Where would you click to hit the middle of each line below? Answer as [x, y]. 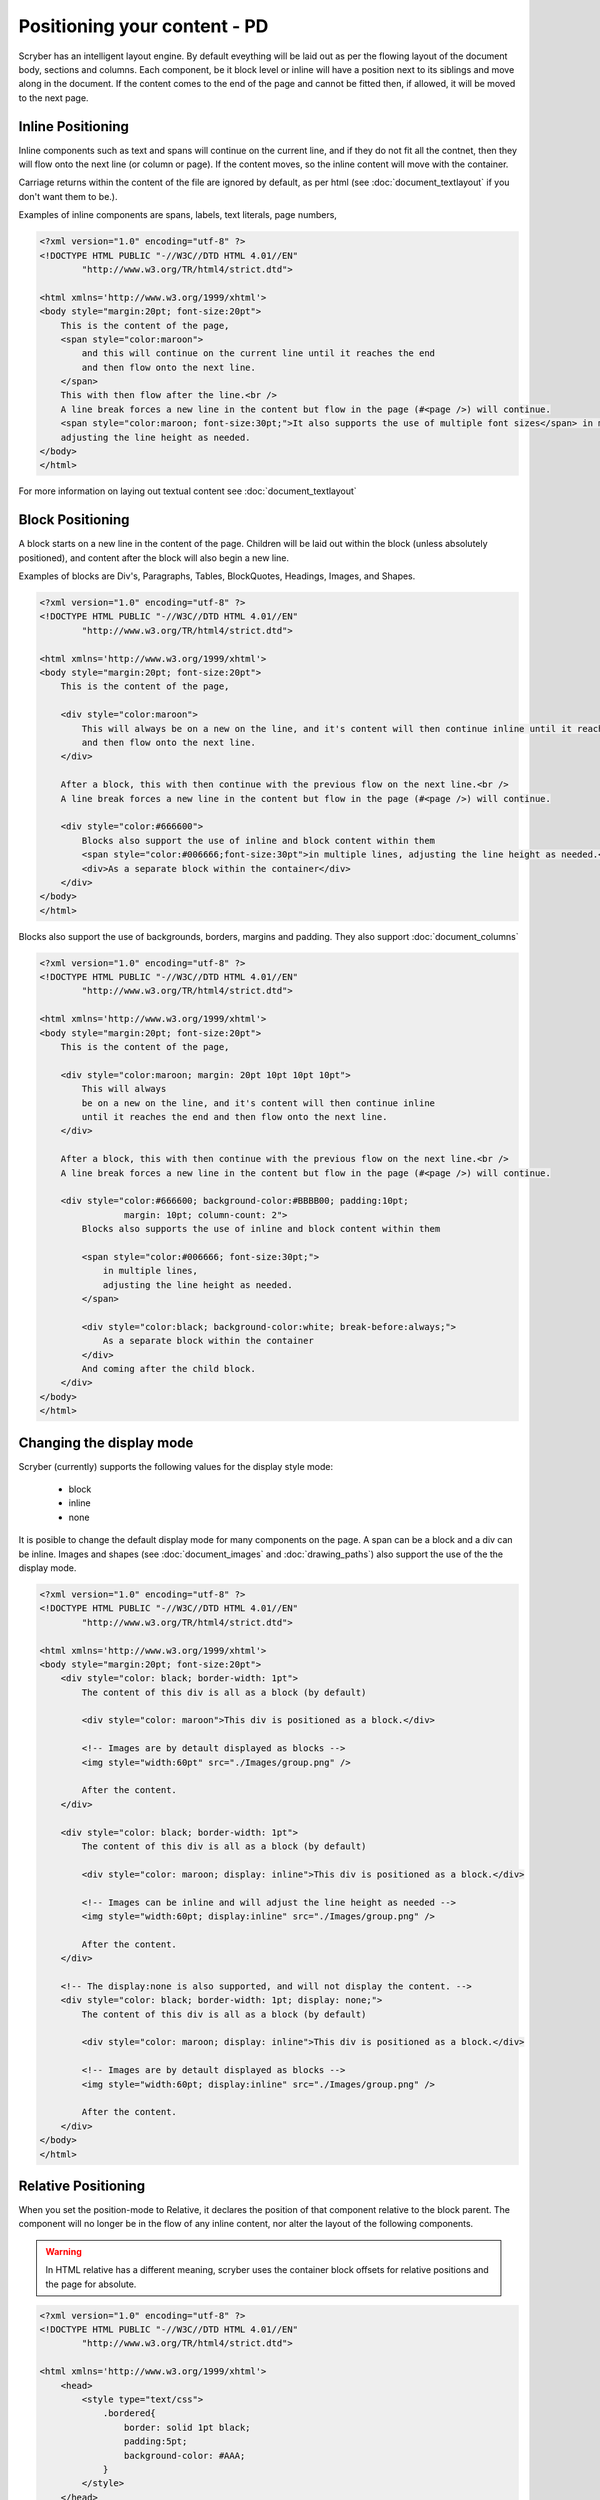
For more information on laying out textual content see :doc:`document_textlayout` [187, 491]
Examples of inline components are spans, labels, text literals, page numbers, [177, 215]
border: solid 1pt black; [187, 2427]
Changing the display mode [106, 1442]
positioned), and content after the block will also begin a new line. [154, 557]
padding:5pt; [155, 2441]
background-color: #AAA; [184, 2455]
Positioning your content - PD [143, 26]
